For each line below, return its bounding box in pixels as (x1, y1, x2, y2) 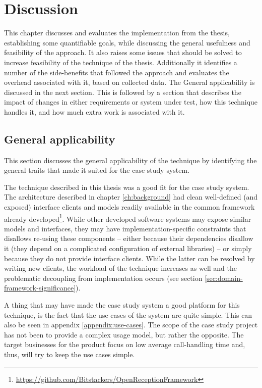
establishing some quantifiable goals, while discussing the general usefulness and (4, 37, 250, 47)
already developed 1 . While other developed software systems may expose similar (4, 212, 251, 224)
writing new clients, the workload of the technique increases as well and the (4, 263, 237, 273)
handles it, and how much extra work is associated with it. (4, 106, 185, 117)
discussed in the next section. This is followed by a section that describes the (4, 86, 241, 97)
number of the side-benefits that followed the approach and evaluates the (4, 67, 229, 77)
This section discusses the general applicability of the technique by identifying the (4, 155, 257, 165)
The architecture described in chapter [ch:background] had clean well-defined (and (4, 191, 258, 202)
